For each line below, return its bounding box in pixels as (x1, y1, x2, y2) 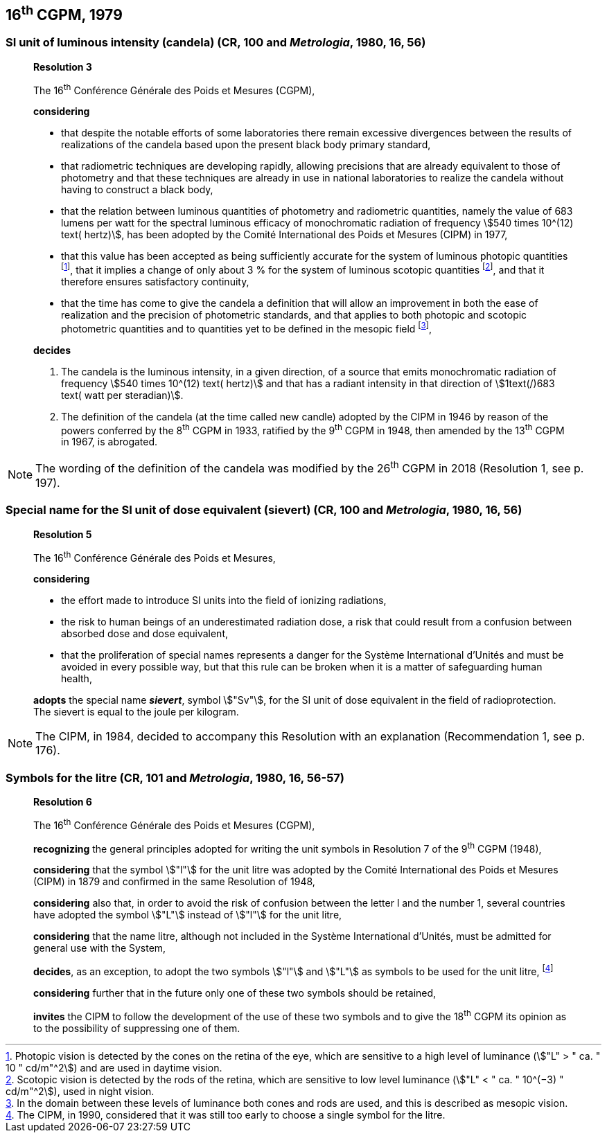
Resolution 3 (33, 60, 92, 73)
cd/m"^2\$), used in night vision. (6, 1085, 155, 1097)
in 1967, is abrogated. (61, 436, 158, 448)
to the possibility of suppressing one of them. (33, 1022, 240, 1034)
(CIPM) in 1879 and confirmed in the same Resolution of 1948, (33, 875, 315, 888)
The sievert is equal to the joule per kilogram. (33, 706, 239, 718)
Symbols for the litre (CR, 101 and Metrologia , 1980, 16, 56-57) (6, 770, 345, 785)
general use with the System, (33, 942, 166, 954)
